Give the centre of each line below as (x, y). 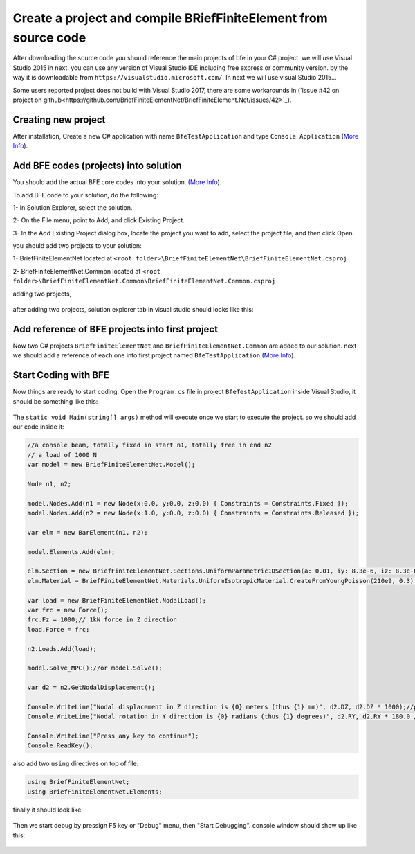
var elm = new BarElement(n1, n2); (87, 532)
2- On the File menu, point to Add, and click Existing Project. (99, 220)
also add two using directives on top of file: (76, 764)
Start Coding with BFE (61, 375)
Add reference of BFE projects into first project (115, 329)
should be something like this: (55, 401)
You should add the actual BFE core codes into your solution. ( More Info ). (117, 182)
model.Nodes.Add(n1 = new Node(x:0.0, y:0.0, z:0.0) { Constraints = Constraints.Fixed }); (188, 503)
